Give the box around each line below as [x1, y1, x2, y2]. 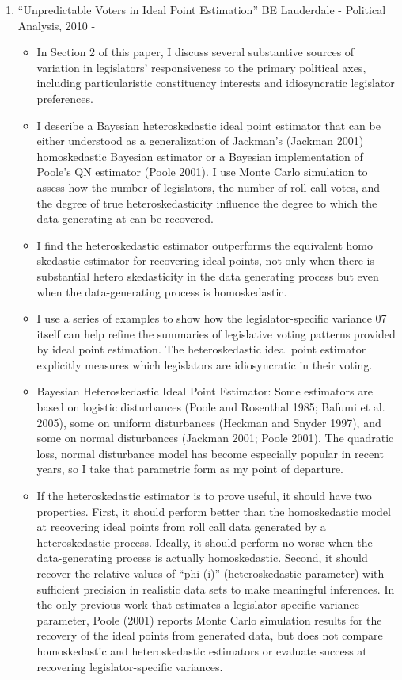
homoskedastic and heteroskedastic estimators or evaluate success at [36, 642, 367, 659]
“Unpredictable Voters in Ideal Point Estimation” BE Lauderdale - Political [17, 2, 386, 17]
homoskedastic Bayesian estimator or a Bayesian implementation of [36, 147, 363, 164]
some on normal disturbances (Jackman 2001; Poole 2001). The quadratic [36, 430, 394, 446]
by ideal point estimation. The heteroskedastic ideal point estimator [36, 341, 366, 357]
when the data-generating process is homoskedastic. [36, 283, 287, 300]
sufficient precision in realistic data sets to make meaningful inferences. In [36, 580, 395, 597]
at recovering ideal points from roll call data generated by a [36, 518, 326, 535]
